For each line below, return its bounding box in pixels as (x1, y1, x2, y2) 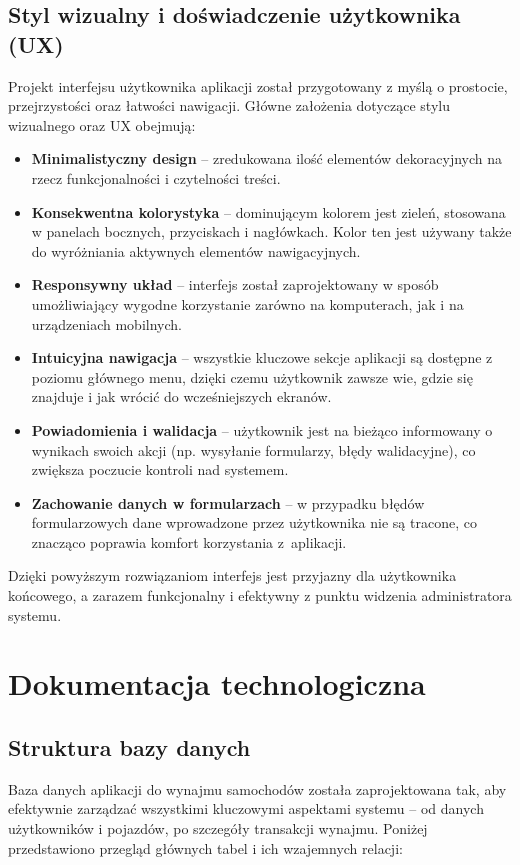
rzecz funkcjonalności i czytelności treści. (31, 167, 281, 188)
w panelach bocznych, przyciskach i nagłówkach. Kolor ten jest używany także (31, 221, 512, 242)
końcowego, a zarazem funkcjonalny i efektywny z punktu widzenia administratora (8, 585, 512, 606)
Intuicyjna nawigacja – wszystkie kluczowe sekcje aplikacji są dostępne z (31, 347, 493, 368)
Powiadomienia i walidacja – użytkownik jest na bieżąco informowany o (31, 419, 493, 440)
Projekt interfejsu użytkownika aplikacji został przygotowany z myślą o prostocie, (8, 75, 508, 96)
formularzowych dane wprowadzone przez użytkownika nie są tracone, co (31, 512, 477, 533)
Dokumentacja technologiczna (8, 663, 426, 704)
